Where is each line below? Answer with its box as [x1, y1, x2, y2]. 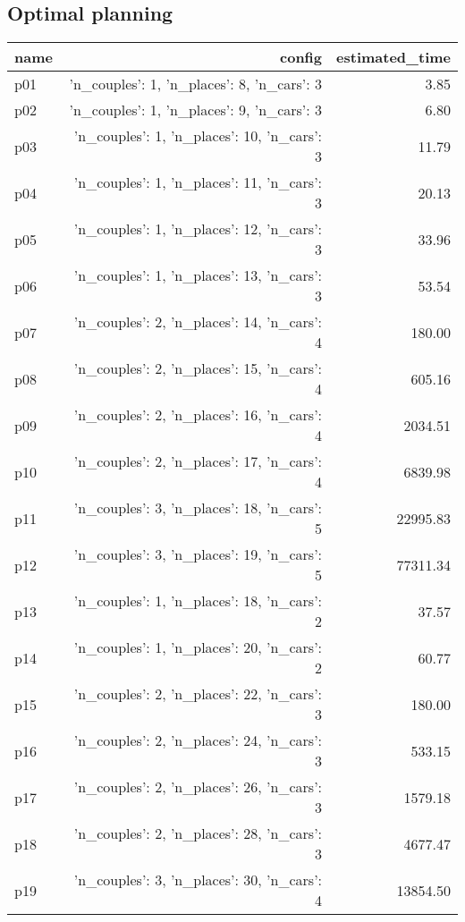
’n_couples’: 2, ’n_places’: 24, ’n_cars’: [73, 730, 323, 751]
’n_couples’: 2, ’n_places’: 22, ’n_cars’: [73, 683, 323, 705]
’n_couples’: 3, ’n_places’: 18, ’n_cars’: [73, 497, 323, 519]
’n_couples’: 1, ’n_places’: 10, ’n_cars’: [73, 125, 323, 147]
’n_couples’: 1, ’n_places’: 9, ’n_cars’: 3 [69, 99, 323, 121]
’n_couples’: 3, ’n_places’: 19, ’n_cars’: [73, 544, 323, 565]
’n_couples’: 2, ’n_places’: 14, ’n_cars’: [73, 311, 323, 333]
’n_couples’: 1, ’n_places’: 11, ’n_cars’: [73, 172, 323, 193]
